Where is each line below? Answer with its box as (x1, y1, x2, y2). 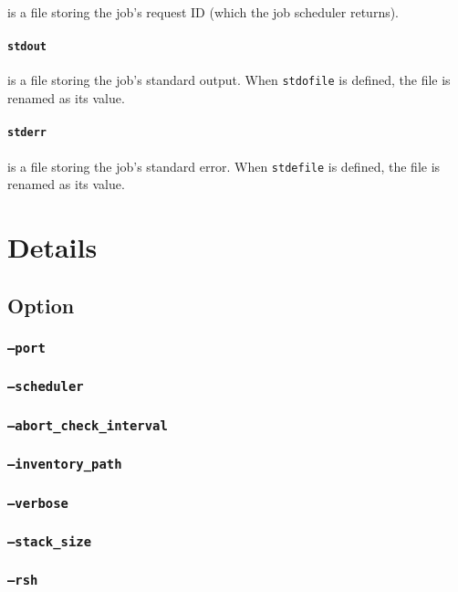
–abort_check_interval (7, 418, 168, 433)
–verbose (7, 495, 68, 511)
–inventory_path (7, 457, 122, 472)
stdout (7, 40, 47, 54)
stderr (7, 126, 47, 140)
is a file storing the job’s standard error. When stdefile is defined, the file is (7, 156, 441, 175)
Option (7, 291, 75, 319)
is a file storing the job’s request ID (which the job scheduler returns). (7, 3, 400, 21)
